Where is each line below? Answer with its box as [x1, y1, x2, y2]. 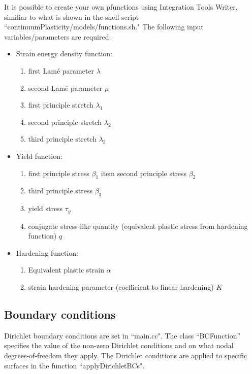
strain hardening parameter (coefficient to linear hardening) [28, 281, 214, 292]
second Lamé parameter [28, 82, 103, 93]
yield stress [28, 203, 63, 214]
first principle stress [28, 167, 89, 178]
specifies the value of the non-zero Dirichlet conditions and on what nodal [4, 340, 234, 351]
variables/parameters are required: [4, 31, 111, 42]
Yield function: [16, 150, 62, 161]
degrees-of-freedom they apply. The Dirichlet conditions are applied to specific [4, 350, 247, 360]
